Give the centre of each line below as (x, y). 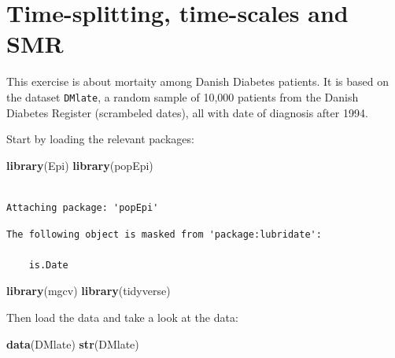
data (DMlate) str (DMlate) (73, 343)
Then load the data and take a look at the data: (122, 317)
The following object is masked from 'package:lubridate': (164, 234)
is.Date (48, 265)
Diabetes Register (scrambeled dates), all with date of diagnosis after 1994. (187, 112)
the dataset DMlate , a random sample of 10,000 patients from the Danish (183, 96)
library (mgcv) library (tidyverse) (89, 291)
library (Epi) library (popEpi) (80, 165)
